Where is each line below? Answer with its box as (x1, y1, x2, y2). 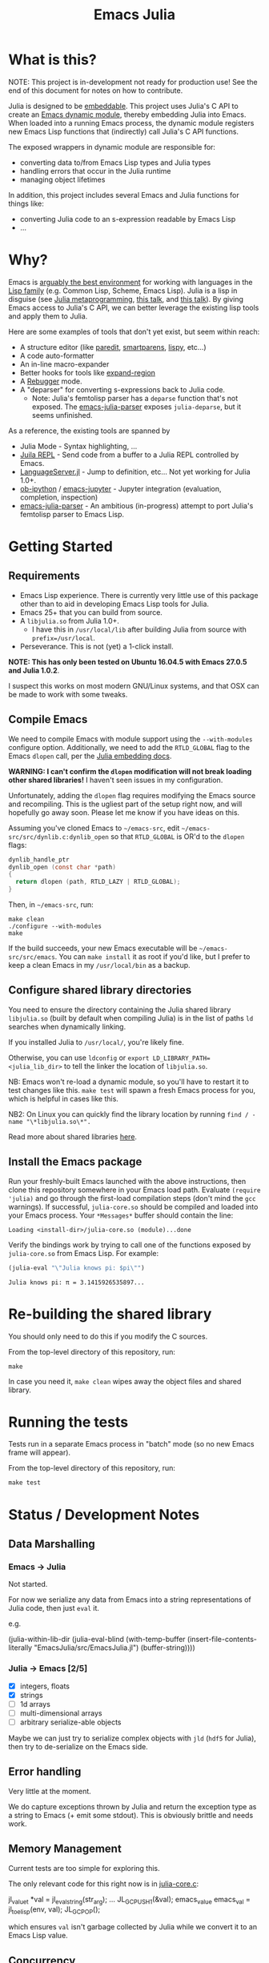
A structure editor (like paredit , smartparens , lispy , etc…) (19, 342, 207, 351)
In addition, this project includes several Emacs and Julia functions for (8, 190, 239, 199)
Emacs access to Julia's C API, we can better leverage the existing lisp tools (8, 303, 259, 312)
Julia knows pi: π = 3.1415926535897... (8, 1279, 146, 1287)
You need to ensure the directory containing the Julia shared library (8, 1005, 231, 1014)
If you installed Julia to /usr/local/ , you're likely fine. (8, 1037, 184, 1046)
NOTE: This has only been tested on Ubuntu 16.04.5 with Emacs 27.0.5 (8, 656, 247, 666)
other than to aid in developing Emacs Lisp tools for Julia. (19, 599, 210, 608)
